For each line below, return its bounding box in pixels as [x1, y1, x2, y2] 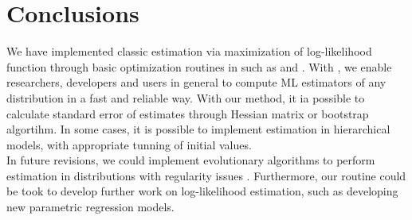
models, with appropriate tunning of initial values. [6, 136, 252, 152]
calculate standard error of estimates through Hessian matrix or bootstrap [6, 105, 369, 122]
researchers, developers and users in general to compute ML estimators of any [6, 74, 386, 91]
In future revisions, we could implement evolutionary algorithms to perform [6, 152, 375, 168]
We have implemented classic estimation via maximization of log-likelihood [6, 43, 372, 60]
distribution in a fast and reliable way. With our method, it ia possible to [6, 89, 365, 106]
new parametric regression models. [6, 199, 175, 215]
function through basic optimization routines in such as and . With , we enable [6, 58, 392, 75]
